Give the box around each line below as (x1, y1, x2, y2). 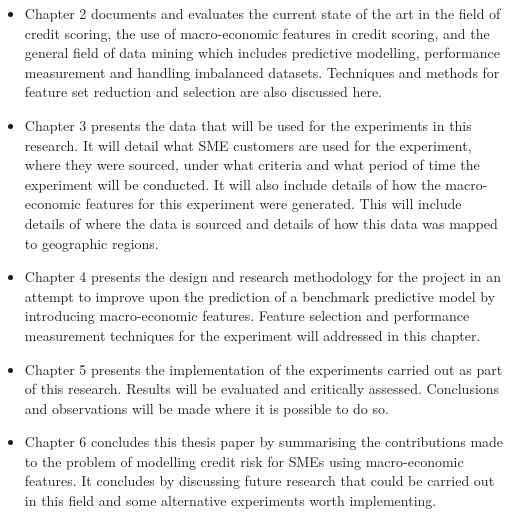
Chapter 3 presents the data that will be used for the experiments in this (24, 114, 472, 135)
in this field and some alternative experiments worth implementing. (24, 490, 437, 511)
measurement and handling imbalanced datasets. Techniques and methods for (24, 61, 500, 82)
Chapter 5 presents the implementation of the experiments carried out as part (24, 358, 503, 379)
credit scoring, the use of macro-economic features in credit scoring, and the (24, 22, 490, 43)
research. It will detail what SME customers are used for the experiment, (24, 134, 472, 155)
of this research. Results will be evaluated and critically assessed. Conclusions (24, 378, 500, 399)
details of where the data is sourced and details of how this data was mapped (24, 212, 498, 233)
